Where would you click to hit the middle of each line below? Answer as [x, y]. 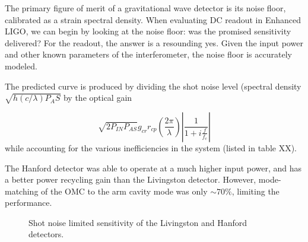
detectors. [46, 234]
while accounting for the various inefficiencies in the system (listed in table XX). [151, 147]
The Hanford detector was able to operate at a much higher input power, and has [153, 168]
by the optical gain [98, 98]
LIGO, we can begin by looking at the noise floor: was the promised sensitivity [148, 31]
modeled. [21, 66]
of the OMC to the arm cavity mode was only [124, 191]
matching [22, 191]
